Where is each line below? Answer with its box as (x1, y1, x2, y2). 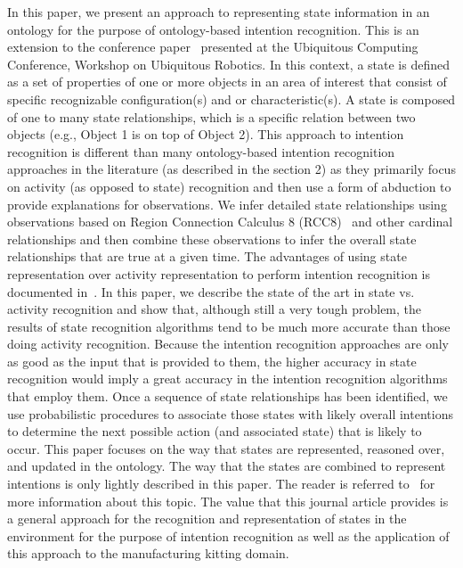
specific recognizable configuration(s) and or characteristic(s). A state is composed (7, 89, 456, 108)
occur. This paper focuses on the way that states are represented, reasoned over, (7, 439, 445, 457)
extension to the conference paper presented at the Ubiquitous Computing (7, 37, 418, 56)
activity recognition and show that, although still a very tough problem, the (7, 300, 422, 318)
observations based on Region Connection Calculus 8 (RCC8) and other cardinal (7, 212, 453, 231)
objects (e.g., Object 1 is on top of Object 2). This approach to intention (7, 125, 404, 144)
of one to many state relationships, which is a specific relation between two (7, 107, 416, 126)
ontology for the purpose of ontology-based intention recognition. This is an (7, 20, 419, 38)
